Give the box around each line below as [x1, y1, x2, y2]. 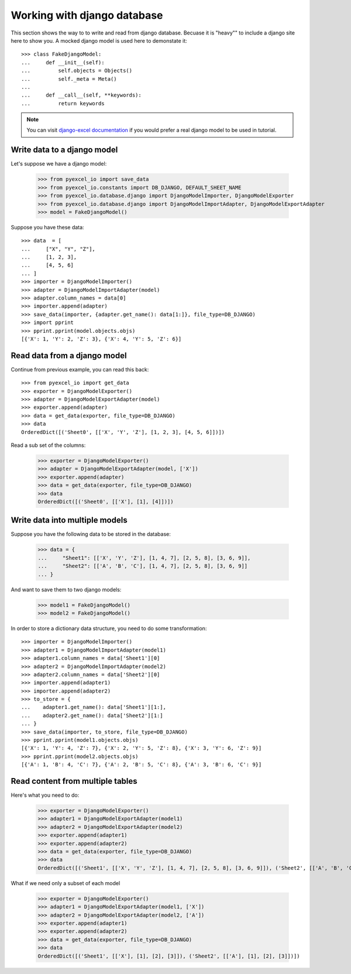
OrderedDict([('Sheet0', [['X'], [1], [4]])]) [37, 498, 174, 505]
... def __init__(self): [21, 59, 105, 66]
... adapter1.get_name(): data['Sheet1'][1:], [21, 704, 167, 711]
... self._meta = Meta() [21, 75, 117, 82]
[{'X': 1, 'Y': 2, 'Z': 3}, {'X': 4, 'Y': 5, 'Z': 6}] [21, 335, 182, 342]
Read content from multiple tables [11, 776, 137, 786]
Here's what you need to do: [11, 791, 80, 799]
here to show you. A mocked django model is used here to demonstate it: [11, 37, 187, 44]
